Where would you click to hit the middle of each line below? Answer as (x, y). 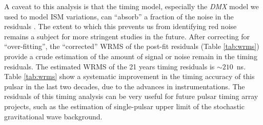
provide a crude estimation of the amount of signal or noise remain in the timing (131, 56)
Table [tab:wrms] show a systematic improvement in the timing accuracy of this (129, 76)
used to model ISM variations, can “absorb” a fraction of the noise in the (119, 16)
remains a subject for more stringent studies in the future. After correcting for (127, 36)
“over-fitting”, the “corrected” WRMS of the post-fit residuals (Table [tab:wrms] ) (132, 46)
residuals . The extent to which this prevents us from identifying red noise (120, 26)
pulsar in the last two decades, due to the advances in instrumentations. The (125, 86)
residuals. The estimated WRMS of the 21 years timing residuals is (109, 66)
